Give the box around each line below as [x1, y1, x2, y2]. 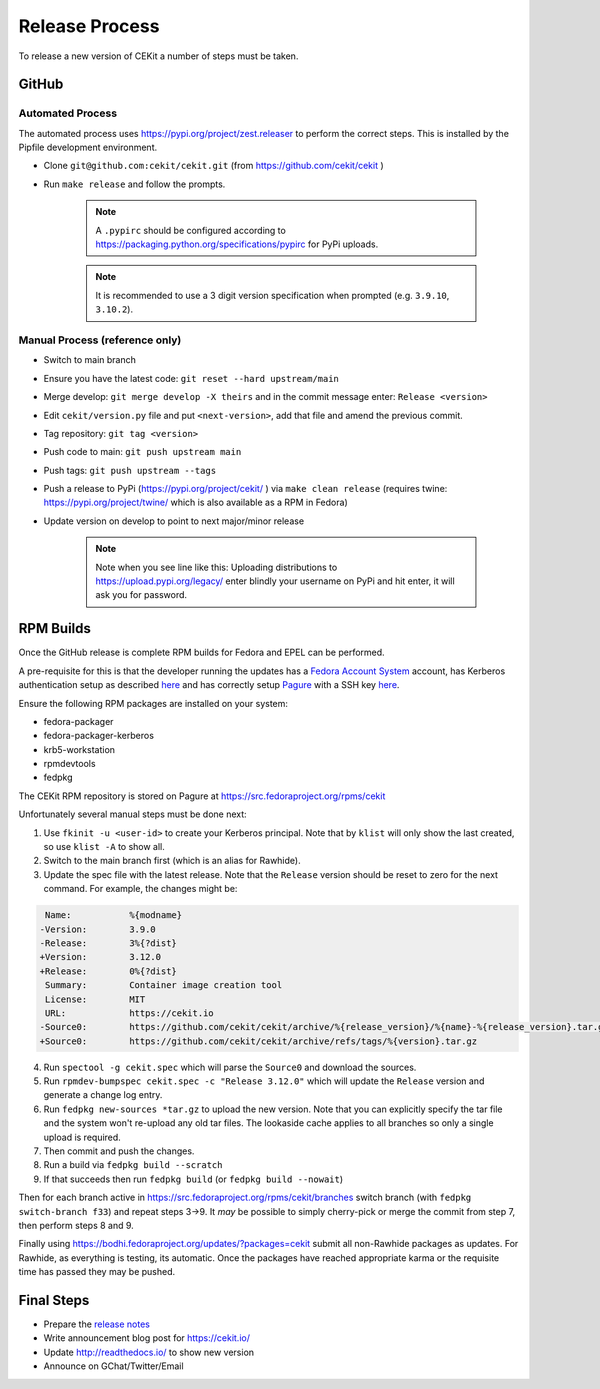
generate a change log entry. [43, 1089, 163, 1101]
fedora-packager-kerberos [43, 730, 155, 742]
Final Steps [18, 1291, 90, 1309]
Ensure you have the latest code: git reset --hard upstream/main [43, 372, 340, 384]
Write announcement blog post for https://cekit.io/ [43, 1332, 250, 1344]
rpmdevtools [43, 758, 96, 770]
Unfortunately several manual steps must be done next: [18, 808, 247, 820]
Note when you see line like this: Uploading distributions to [95, 561, 338, 573]
